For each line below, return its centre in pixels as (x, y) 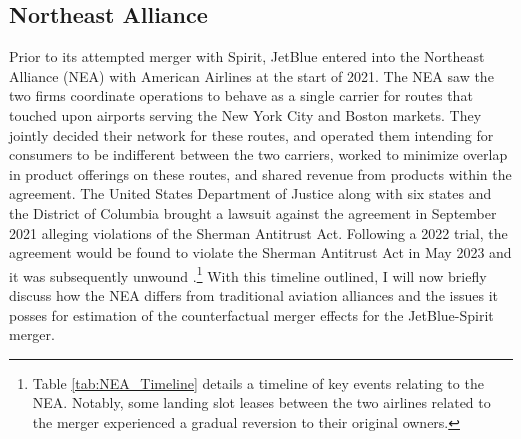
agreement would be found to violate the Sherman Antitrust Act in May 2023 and (260, 252)
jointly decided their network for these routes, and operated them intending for (251, 134)
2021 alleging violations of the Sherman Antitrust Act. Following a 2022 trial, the (258, 232)
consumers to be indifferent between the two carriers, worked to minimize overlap (258, 154)
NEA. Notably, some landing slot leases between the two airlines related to (261, 402)
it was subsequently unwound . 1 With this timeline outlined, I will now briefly (248, 274)
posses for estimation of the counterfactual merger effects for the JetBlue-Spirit (251, 314)
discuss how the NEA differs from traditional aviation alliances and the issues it (253, 294)
